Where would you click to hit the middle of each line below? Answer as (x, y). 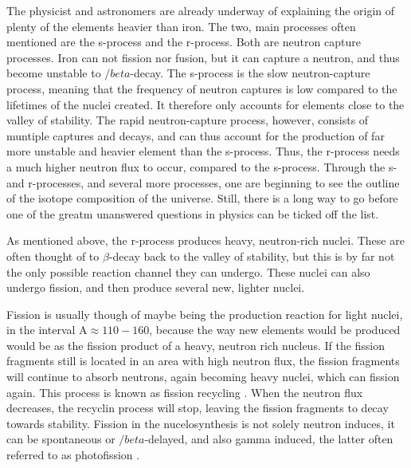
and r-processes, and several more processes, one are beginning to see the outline (203, 182)
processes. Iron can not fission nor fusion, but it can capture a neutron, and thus (203, 57)
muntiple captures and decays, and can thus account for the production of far (196, 135)
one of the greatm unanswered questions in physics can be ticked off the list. (193, 213)
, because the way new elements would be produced (275, 330)
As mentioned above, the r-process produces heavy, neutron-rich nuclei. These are (205, 240)
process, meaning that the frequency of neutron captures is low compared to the (202, 88)
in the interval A (47, 330)
